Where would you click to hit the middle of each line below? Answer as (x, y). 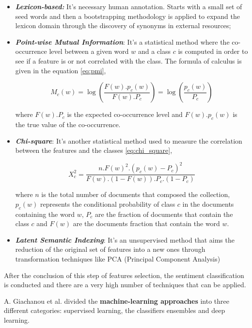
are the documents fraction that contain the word (146, 223)
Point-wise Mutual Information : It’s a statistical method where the (122, 41)
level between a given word (89, 51)
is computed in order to (213, 51)
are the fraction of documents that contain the (164, 214)
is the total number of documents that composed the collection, (136, 194)
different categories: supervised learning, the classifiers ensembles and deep (115, 310)
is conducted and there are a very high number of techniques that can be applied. (125, 285)
